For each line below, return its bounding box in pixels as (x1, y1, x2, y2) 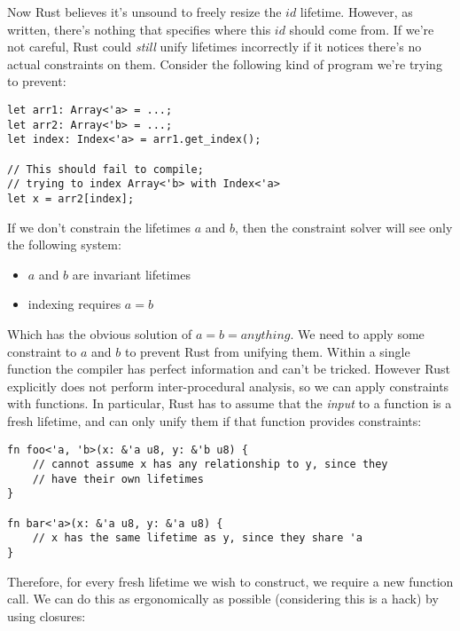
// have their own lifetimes (32, 472, 204, 485)
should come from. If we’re (289, 20, 434, 38)
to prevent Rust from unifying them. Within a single (124, 342, 410, 360)
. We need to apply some (290, 324, 425, 343)
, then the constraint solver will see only (235, 217, 453, 236)
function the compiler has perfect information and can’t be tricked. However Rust (7, 359, 450, 378)
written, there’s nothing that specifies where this (7, 20, 271, 38)
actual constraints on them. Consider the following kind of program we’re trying (7, 54, 442, 73)
